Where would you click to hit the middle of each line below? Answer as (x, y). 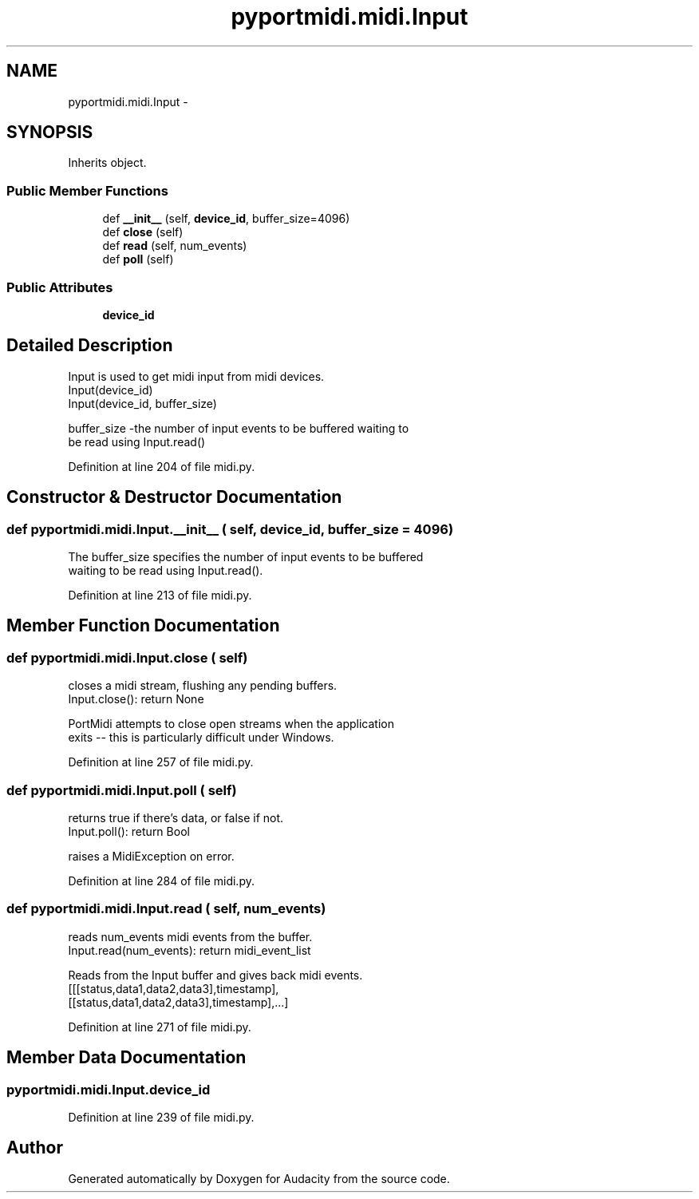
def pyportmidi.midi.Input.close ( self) (127, 657)
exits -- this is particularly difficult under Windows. (201, 738)
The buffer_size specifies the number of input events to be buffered (246, 557)
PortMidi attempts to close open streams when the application (231, 724)
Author (35, 1148)
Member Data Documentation (126, 1058)
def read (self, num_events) (175, 246)
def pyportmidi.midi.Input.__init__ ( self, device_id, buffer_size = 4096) (230, 529)
